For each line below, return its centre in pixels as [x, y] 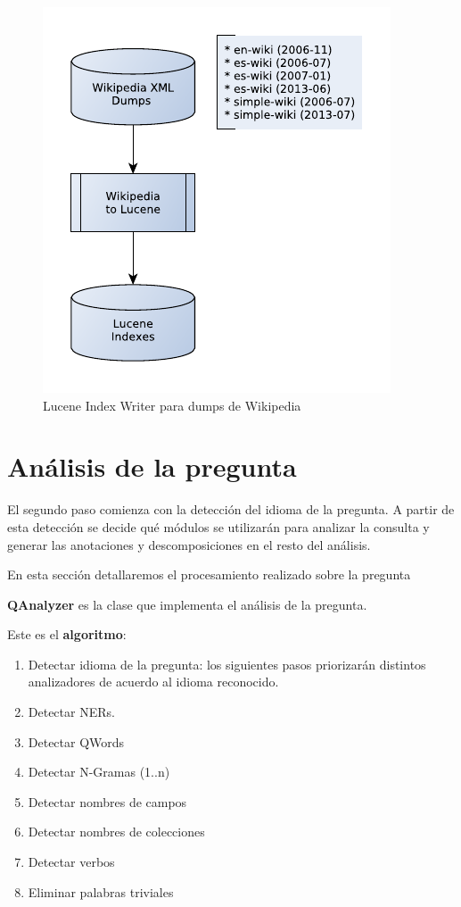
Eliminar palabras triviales [101, 891]
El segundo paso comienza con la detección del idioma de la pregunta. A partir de [231, 509]
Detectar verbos [71, 862]
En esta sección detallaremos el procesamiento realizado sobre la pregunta [209, 574]
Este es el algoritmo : [67, 634]
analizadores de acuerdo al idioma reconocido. [153, 682]
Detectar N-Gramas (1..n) [99, 772]
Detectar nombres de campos [107, 801]
